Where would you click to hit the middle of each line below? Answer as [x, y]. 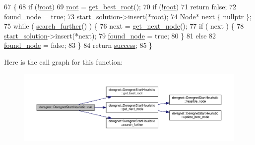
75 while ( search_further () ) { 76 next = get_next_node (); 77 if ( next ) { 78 [124, 26]
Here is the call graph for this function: [64, 61]
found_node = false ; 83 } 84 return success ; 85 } [78, 45]
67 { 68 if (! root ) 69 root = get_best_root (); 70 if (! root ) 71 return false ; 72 [120, 6]
